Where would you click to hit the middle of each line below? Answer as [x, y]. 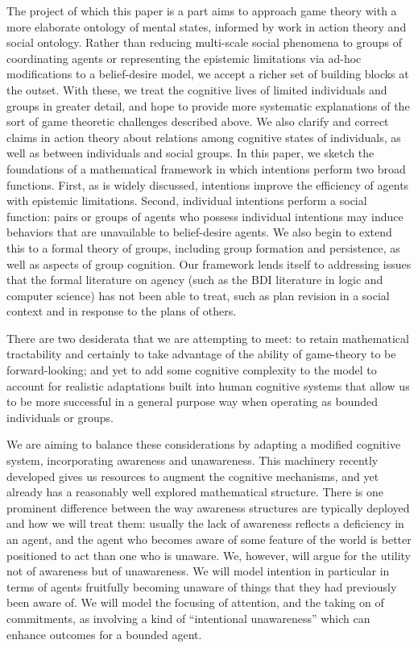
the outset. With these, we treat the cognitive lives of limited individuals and [197, 89]
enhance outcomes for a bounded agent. [104, 634]
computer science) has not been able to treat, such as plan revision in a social [198, 295]
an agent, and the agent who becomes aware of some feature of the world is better [209, 539]
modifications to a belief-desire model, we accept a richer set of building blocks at [208, 74]
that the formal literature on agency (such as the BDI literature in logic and [195, 280]
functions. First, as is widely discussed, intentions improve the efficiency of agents [208, 184]
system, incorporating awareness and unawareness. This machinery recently [192, 460]
